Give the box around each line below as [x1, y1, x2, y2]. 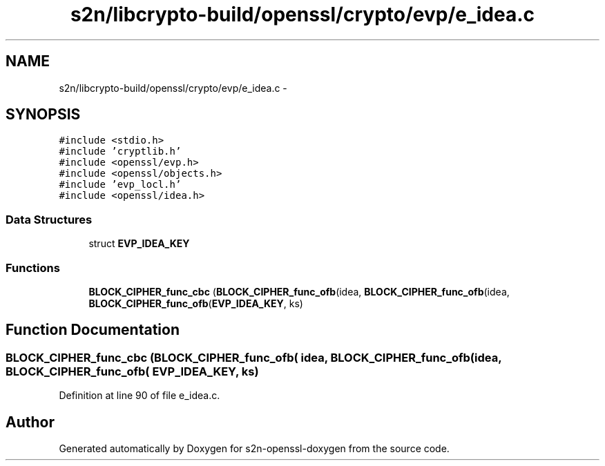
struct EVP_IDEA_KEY [88, 237, 190, 250]
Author [6, 413, 55, 431]
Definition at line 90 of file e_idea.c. [59, 389, 220, 402]
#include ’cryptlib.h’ [59, 146, 182, 157]
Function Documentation [6, 321, 180, 339]
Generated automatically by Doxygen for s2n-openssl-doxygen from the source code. [59, 443, 450, 454]
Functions [6, 260, 60, 275]
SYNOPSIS [6, 106, 81, 124]
